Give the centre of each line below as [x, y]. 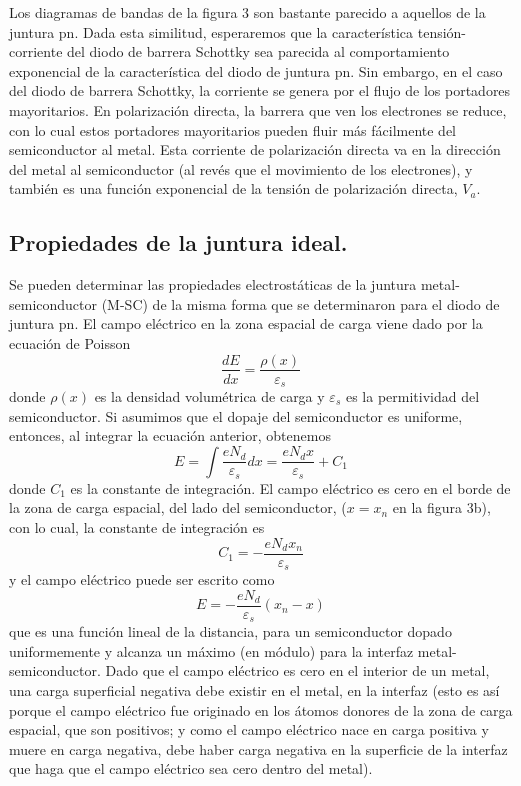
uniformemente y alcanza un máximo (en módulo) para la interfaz [211, 650]
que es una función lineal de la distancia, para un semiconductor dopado [230, 631]
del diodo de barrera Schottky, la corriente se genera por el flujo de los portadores [260, 90]
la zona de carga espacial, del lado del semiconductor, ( [178, 507]
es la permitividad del [412, 396]
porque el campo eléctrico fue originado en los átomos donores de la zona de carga [261, 709]
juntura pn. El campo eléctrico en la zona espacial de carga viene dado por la [246, 323]
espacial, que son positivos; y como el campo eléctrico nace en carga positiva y [249, 729]
